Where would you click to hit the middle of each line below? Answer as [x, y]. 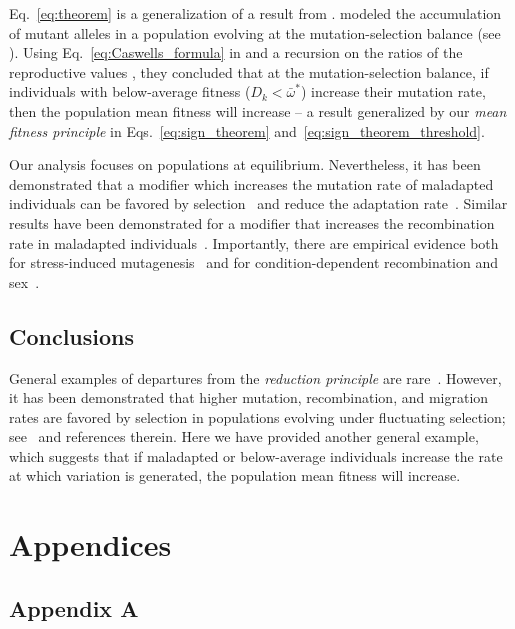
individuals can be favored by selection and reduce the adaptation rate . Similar [258, 203]
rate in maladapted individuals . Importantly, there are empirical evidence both [254, 242]
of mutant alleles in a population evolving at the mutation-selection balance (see [255, 32]
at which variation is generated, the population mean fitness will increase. [235, 475]
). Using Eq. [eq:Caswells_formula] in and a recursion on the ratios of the [236, 52]
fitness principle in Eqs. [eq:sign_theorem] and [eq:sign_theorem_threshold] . [247, 130]
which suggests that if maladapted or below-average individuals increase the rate [256, 455]
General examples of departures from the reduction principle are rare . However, [255, 377]
